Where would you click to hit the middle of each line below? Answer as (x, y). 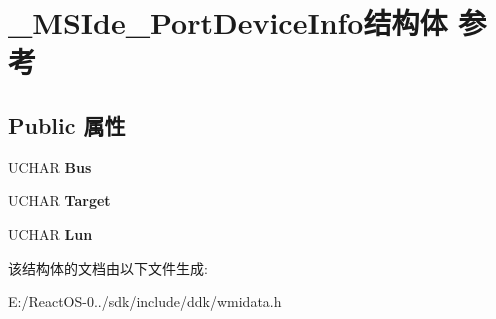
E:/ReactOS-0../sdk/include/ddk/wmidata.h (145, 301)
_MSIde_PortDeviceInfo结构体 (228, 22)
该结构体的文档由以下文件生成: (108, 267)
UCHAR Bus (50, 166)
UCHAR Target (59, 200)
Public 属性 (67, 124)
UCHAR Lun (50, 233)
